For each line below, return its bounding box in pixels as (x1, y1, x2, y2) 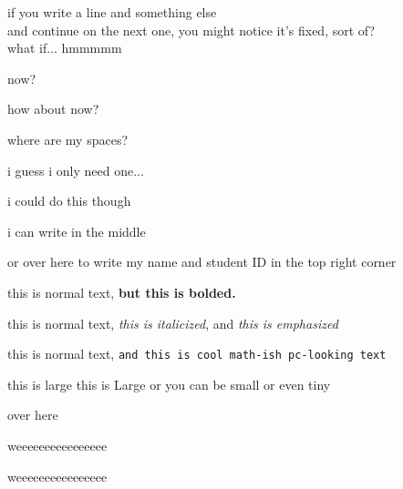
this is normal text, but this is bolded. (7, 282, 236, 301)
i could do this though (7, 191, 131, 210)
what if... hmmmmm (7, 38, 122, 57)
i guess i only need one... (7, 160, 144, 179)
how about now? (7, 99, 99, 118)
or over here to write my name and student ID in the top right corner (7, 252, 397, 271)
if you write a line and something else (7, 3, 217, 21)
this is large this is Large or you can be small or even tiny (7, 374, 331, 393)
